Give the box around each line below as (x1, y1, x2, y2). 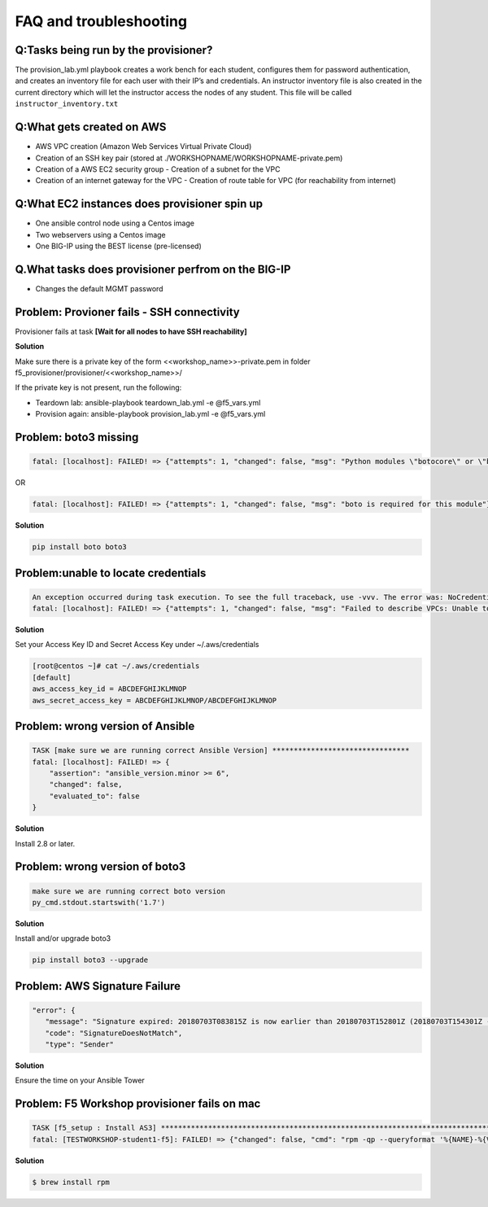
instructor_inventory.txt (15, 99, 119, 109)
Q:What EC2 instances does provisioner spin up (15, 197, 264, 211)
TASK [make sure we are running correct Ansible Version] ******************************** (32, 746, 410, 755)
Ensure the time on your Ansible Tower (15, 1075, 146, 1086)
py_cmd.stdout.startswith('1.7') (32, 898, 166, 907)
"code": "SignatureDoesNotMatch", (45, 1028, 183, 1038)
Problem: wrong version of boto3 (15, 859, 186, 874)
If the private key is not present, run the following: (15, 383, 182, 392)
